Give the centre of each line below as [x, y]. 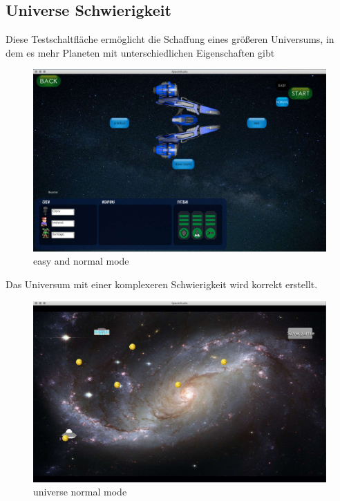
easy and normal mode [81, 261]
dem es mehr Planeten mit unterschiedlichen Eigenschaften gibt [140, 52]
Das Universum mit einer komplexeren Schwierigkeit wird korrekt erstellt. [162, 284]
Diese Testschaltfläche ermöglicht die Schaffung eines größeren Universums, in [170, 39]
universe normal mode [80, 492]
